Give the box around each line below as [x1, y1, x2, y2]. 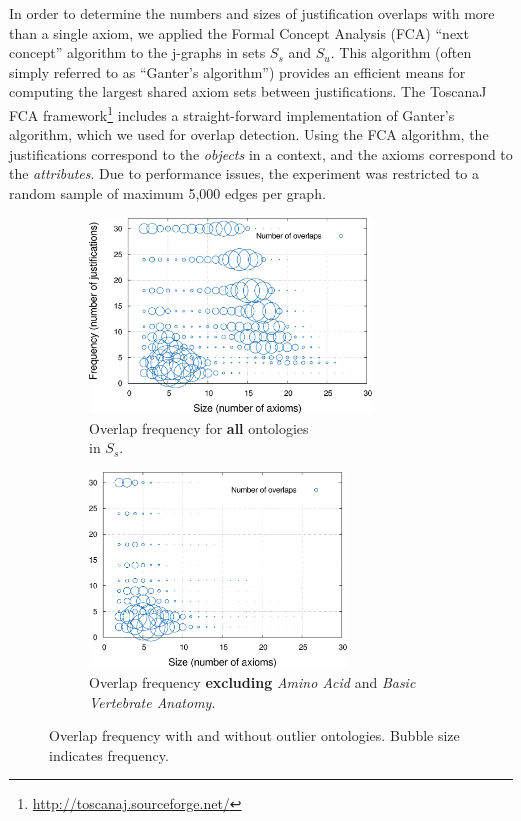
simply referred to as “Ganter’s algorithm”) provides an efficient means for [9, 61, 466, 82]
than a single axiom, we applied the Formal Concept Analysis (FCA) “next [9, 22, 469, 43]
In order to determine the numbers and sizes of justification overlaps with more [9, 3, 495, 23]
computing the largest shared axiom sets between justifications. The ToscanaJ [9, 81, 487, 102]
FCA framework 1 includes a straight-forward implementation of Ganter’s [9, 101, 455, 125]
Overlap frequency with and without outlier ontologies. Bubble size [49, 725, 460, 746]
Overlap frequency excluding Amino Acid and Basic [89, 672, 416, 693]
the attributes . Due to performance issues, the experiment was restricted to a [9, 163, 479, 184]
